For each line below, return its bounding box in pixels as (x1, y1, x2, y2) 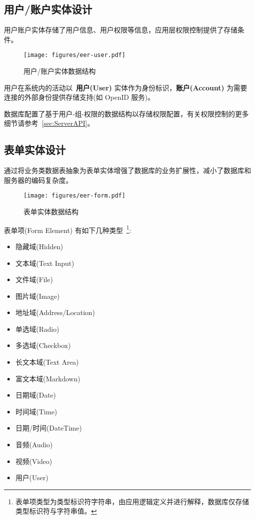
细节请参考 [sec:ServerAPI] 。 (4, 118, 94, 128)
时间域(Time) (15, 406, 57, 416)
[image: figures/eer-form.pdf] (24, 192, 126, 200)
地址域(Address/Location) (15, 307, 95, 317)
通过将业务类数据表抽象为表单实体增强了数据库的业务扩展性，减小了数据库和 (4, 165, 251, 175)
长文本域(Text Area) (15, 357, 79, 367)
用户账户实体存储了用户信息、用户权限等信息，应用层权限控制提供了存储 (4, 25, 237, 35)
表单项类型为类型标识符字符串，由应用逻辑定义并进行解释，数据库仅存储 (15, 496, 249, 506)
